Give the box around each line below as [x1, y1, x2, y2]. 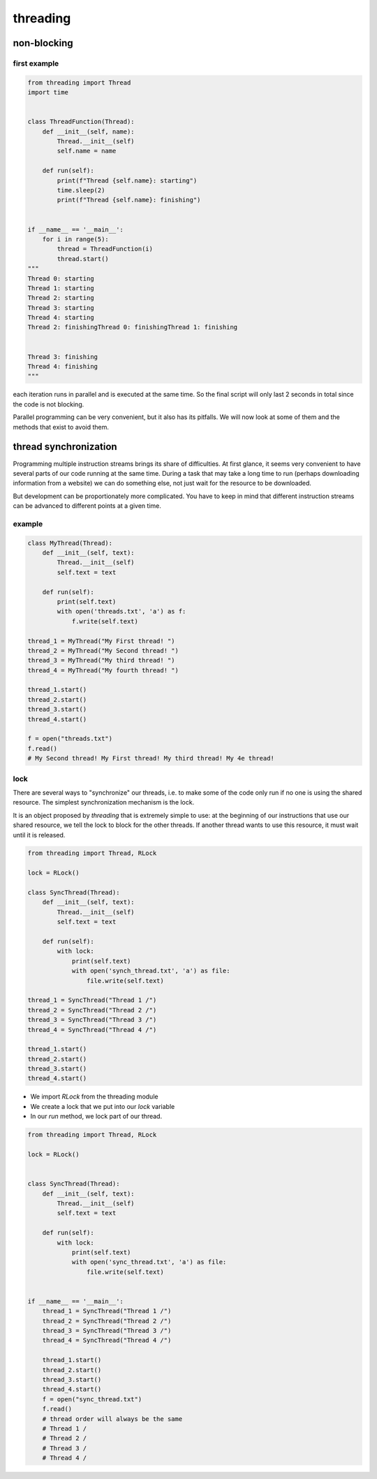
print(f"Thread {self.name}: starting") [57, 176, 198, 185]
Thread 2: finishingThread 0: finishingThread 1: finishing [27, 323, 238, 332]
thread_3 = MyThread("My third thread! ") [27, 656, 175, 665]
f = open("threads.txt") [27, 735, 113, 743]
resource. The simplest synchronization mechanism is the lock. [13, 798, 195, 807]
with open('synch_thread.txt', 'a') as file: [71, 967, 230, 975]
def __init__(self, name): [42, 127, 135, 136]
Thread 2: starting [27, 294, 94, 302]
